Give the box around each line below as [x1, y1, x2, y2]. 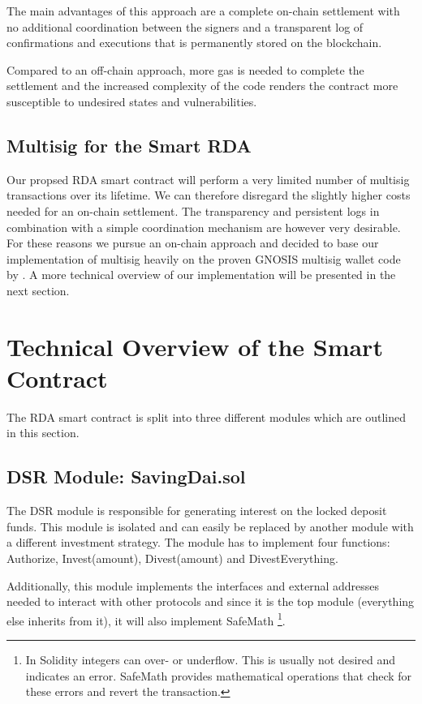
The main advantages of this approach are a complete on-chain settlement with [6, 2, 400, 19]
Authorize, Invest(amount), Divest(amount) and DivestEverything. [6, 550, 338, 566]
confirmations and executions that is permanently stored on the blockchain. [6, 34, 382, 51]
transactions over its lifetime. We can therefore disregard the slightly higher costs [6, 187, 411, 204]
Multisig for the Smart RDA [6, 132, 252, 157]
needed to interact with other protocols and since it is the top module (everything [6, 593, 415, 610]
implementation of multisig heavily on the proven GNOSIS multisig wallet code [6, 250, 401, 267]
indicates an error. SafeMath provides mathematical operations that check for [25, 667, 412, 684]
